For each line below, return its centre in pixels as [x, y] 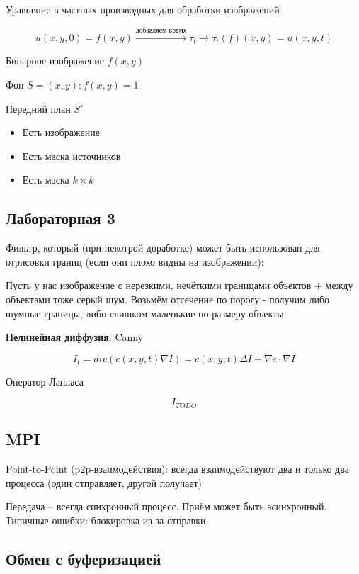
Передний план [38, 108]
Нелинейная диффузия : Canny [75, 337]
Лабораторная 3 [61, 218]
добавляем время [161, 30]
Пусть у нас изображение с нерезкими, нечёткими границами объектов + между [179, 285]
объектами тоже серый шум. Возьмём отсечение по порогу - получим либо [168, 299]
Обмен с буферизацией [84, 558]
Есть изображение [61, 132]
